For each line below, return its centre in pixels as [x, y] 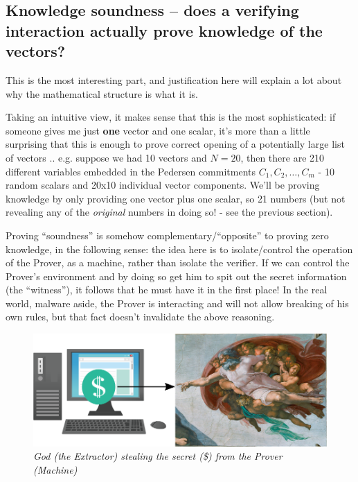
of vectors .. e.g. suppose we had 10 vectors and [106, 157]
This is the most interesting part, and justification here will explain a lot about [174, 79]
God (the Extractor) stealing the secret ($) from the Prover [158, 456]
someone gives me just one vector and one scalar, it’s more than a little [158, 130]
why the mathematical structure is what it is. [102, 93]
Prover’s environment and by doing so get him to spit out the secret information [176, 276]
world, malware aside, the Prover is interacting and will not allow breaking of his [177, 303]
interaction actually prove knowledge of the [164, 30]
